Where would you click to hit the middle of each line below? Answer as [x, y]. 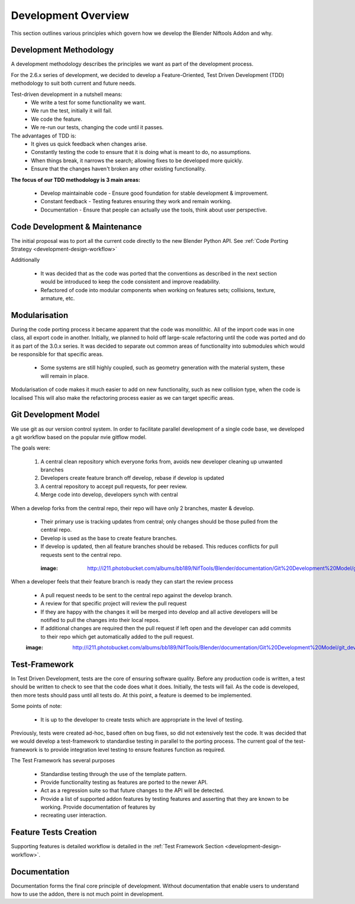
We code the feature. [57, 119]
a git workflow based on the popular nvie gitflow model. [79, 437]
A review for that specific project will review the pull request [114, 604]
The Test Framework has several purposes [63, 761]
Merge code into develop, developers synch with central [109, 495]
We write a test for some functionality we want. [88, 102]
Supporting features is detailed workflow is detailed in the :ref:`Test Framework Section [117, 847]
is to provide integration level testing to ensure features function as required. [132, 749]
